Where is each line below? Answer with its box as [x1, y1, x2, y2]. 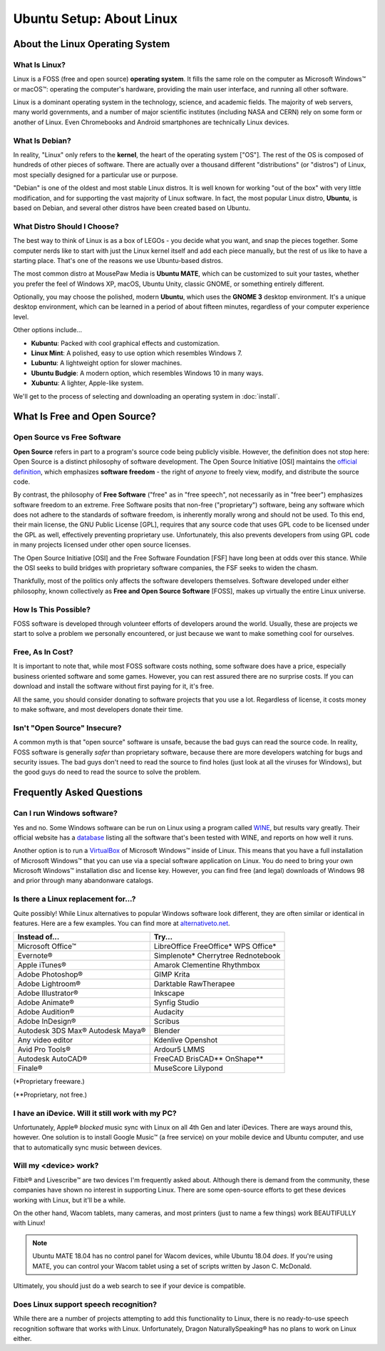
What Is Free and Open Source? [13, 411, 157, 423]
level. [13, 312, 29, 321]
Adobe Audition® [17, 1007, 75, 1017]
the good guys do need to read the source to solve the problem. [13, 768, 201, 777]
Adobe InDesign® [17, 1017, 76, 1027]
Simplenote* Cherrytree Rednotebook [153, 951, 281, 961]
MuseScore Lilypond [153, 1063, 224, 1073]
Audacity [153, 1007, 185, 1017]
